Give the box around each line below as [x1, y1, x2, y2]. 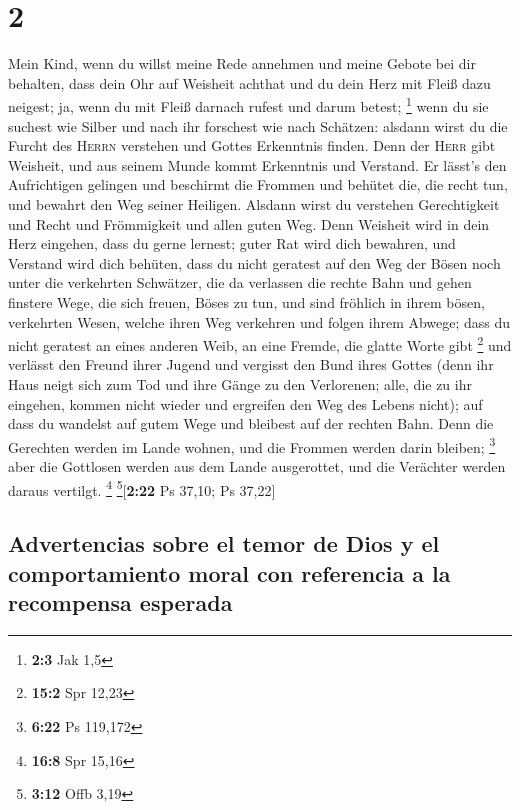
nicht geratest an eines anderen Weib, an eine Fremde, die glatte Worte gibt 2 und [8, 332, 512, 355]
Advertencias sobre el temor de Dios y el [8, 528, 440, 559]
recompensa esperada [8, 586, 233, 617]
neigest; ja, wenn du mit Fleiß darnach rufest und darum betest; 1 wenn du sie [8, 93, 489, 116]
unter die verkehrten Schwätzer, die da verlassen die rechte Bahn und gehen [8, 272, 472, 293]
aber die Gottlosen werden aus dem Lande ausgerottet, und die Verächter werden [8, 455, 506, 476]
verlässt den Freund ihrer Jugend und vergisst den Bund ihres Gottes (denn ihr [8, 354, 494, 375]
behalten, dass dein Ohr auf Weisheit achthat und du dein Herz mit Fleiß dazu [8, 72, 491, 93]
